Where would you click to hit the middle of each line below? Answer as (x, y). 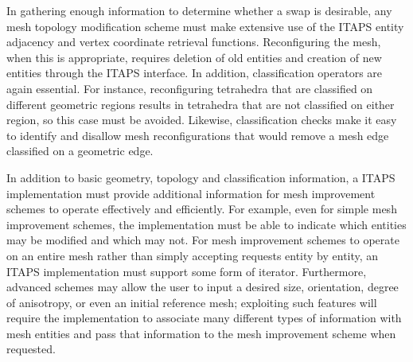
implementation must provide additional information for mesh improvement (191, 193)
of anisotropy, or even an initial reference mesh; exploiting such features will (192, 302)
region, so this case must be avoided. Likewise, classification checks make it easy (202, 120)
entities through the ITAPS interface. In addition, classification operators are (195, 73)
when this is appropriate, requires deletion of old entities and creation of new (194, 57)
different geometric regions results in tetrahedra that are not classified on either (201, 104)
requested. (31, 349)
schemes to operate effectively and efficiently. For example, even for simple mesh (202, 209)
